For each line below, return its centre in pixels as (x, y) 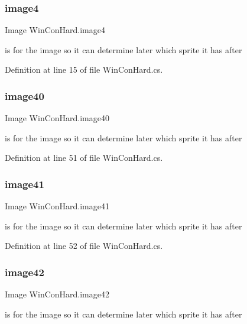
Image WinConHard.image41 (57, 206)
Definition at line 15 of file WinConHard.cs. (84, 69)
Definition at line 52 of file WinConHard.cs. (84, 246)
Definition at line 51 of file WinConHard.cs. (84, 158)
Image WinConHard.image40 (57, 118)
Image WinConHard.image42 (57, 294)
